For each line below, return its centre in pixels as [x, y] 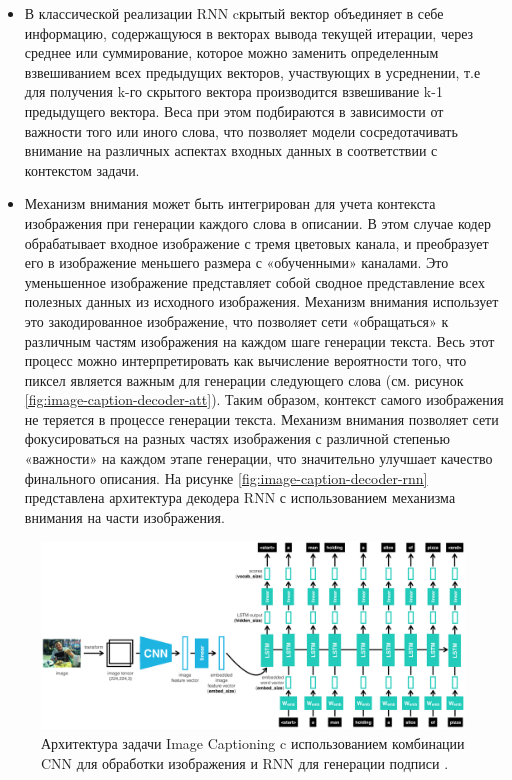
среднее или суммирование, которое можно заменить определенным [231, 52]
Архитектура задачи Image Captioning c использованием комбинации [253, 743]
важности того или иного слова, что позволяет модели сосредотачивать [241, 130]
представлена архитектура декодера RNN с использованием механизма [240, 497]
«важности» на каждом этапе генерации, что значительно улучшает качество [258, 458]
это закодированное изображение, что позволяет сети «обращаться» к [236, 320]
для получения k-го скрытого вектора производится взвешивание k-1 [233, 91]
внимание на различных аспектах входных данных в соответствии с [231, 150]
